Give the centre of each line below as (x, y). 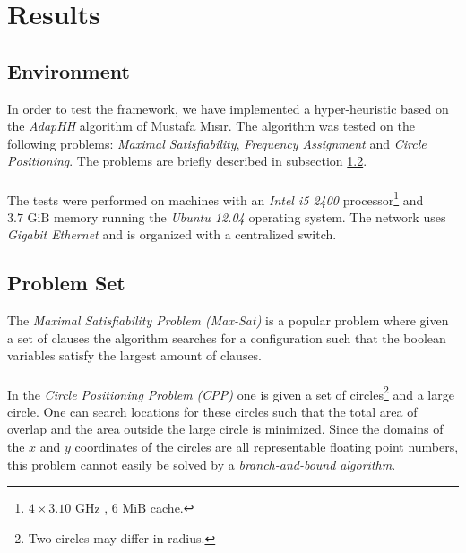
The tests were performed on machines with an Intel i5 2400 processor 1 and (216, 198)
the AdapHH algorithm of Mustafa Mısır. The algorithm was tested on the (211, 126)
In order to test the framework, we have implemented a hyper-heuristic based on (228, 108)
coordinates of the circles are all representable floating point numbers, (267, 446)
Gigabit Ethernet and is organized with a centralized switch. (172, 234)
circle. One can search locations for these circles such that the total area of (212, 411)
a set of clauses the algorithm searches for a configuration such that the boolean (227, 337)
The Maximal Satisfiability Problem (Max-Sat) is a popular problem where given (228, 320)
